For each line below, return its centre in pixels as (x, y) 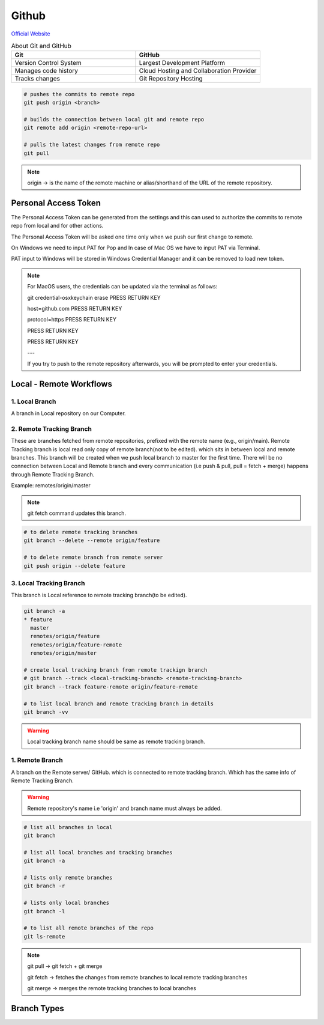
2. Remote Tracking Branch (52, 428)
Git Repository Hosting (171, 79)
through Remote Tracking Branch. (53, 474)
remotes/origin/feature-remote (76, 645)
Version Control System (48, 63)
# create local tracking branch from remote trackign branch (115, 670)
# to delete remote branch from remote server (93, 558)
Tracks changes (37, 79)
